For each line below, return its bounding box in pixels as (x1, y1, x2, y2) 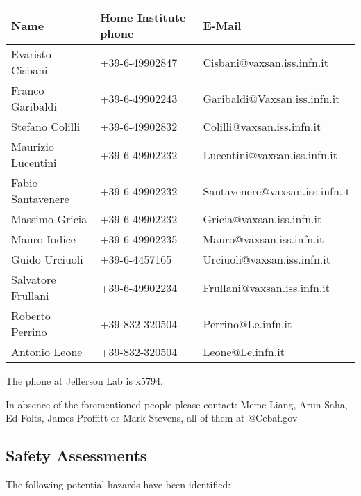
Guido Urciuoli (11, 251, 83, 267)
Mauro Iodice (11, 231, 76, 247)
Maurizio (11, 138, 54, 154)
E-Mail (203, 17, 242, 33)
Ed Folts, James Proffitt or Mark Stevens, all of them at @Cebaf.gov (6, 410, 298, 425)
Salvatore (11, 271, 56, 287)
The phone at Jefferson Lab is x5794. (6, 374, 163, 387)
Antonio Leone (11, 344, 83, 360)
